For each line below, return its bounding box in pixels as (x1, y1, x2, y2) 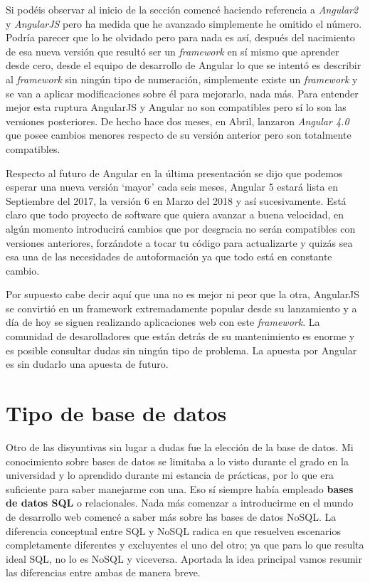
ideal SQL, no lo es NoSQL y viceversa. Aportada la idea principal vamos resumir (6, 551, 363, 566)
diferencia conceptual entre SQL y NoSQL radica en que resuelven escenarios (6, 523, 341, 538)
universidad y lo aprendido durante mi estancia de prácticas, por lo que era (6, 467, 334, 482)
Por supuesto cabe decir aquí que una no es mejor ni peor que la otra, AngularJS (6, 287, 360, 302)
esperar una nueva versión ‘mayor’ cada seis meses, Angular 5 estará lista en (6, 179, 339, 194)
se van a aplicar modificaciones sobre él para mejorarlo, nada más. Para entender (6, 85, 359, 100)
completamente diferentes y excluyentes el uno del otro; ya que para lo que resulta (6, 537, 364, 552)
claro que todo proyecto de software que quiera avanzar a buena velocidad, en (6, 207, 344, 222)
